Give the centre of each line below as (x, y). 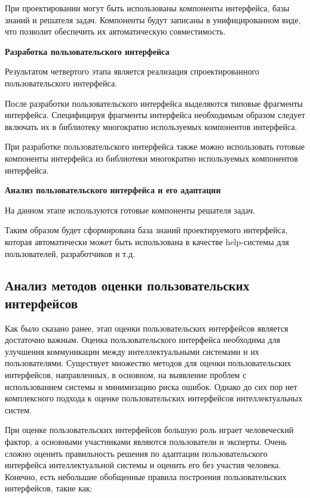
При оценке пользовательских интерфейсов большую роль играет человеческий (149, 430)
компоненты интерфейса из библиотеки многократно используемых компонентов (151, 158)
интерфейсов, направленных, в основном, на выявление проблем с (126, 375)
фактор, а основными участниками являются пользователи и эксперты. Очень (146, 442)
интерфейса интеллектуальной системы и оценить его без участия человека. (143, 465)
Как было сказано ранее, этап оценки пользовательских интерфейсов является (147, 328)
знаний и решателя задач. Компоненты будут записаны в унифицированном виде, (153, 19)
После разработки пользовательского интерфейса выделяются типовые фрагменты (154, 103)
